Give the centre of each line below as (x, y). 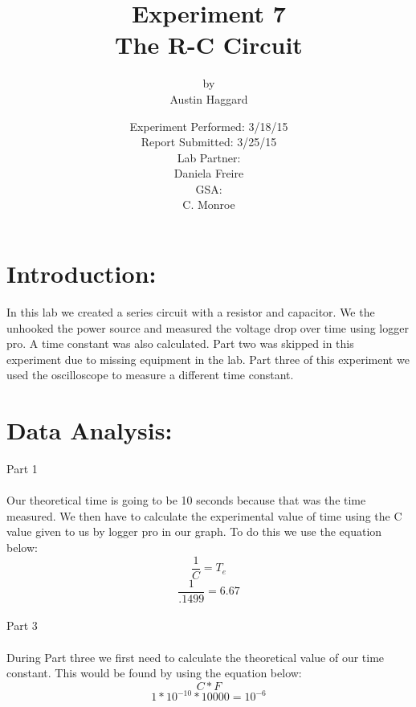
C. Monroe (209, 204)
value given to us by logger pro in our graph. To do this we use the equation (194, 531)
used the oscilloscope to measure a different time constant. (150, 375)
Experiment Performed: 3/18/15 (209, 126)
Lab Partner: (209, 157)
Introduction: (82, 274)
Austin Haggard (209, 98)
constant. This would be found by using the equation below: (154, 673)
